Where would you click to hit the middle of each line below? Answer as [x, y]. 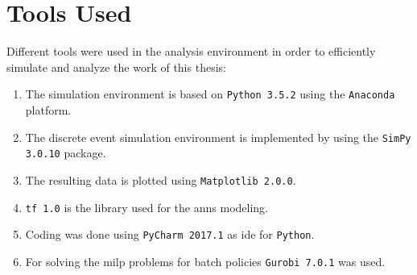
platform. [48, 109]
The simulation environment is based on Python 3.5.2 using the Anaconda [210, 94]
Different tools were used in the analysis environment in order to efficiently [191, 51]
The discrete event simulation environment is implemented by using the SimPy [218, 137]
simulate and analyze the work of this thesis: [116, 67]
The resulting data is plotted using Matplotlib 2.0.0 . [161, 179]
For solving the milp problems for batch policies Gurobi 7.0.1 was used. [205, 261]
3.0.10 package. [66, 153]
